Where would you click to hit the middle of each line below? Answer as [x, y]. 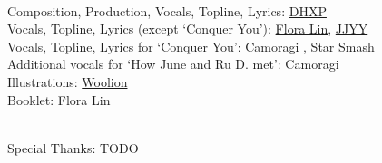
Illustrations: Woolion [68, 81]
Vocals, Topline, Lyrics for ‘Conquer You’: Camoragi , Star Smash [191, 46]
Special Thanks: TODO [73, 147]
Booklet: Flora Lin [59, 99]
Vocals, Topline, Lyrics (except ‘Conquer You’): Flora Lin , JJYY [188, 29]
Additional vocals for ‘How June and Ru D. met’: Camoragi [173, 64]
